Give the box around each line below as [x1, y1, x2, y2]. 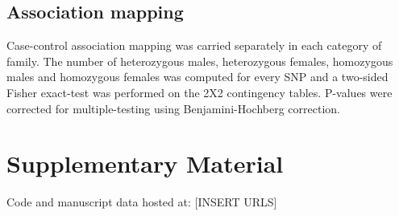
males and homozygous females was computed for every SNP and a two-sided [6, 68, 389, 85]
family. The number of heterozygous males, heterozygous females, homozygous [6, 52, 393, 69]
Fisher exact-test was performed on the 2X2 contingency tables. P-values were [6, 84, 393, 100]
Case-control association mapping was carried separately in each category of [6, 37, 382, 54]
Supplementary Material [6, 147, 284, 180]
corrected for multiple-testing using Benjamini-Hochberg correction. [6, 100, 340, 116]
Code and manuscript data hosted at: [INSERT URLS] [6, 194, 277, 210]
